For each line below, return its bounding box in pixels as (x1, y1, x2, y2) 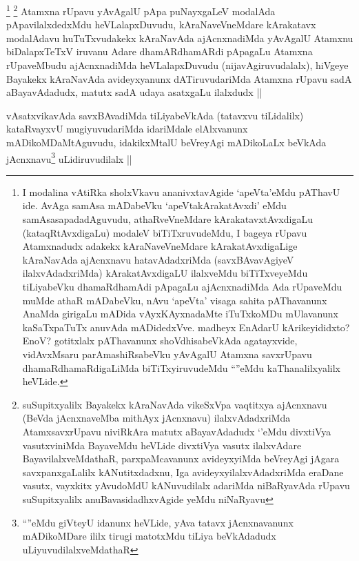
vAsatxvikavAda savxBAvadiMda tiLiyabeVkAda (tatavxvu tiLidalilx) (6, 108, 304, 122)
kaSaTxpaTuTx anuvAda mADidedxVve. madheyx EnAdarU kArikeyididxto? (22, 319, 350, 334)
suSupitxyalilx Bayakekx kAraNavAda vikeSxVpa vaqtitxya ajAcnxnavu (22, 397, 327, 411)
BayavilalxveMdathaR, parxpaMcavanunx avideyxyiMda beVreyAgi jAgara (22, 451, 340, 466)
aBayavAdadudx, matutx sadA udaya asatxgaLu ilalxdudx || (6, 85, 263, 99)
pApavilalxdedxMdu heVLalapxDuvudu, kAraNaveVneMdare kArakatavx (6, 17, 316, 32)
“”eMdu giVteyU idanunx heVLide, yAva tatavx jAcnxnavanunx (22, 515, 294, 529)
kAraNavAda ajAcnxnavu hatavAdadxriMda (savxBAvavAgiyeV (22, 252, 294, 266)
